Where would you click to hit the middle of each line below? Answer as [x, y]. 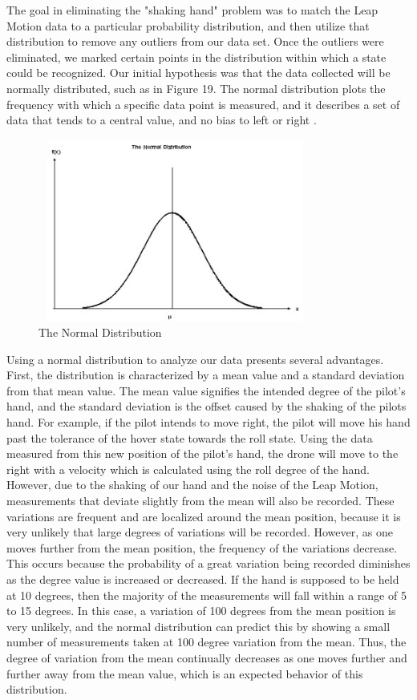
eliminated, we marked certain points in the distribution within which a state [196, 57]
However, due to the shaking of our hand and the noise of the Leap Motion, [192, 485]
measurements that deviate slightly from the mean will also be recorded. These [200, 501]
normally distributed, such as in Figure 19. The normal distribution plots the [196, 88]
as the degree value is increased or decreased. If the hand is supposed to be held [203, 579]
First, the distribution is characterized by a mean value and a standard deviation [206, 375]
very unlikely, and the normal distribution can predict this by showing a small [198, 626]
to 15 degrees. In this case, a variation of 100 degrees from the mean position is [201, 611]
